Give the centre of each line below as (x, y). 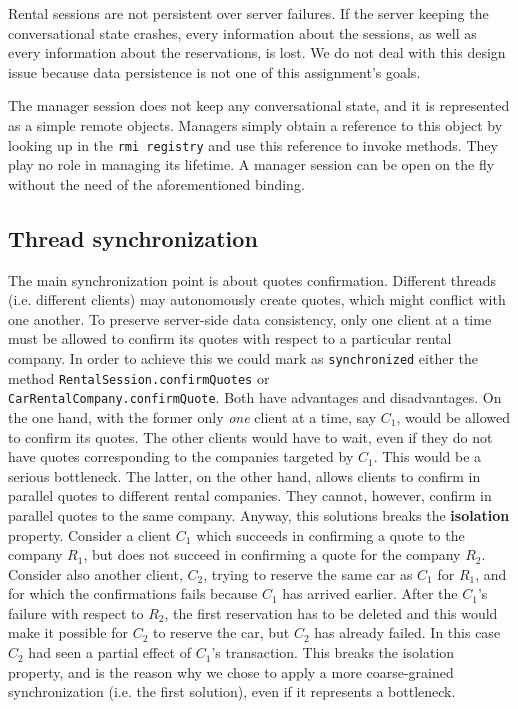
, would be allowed (453, 416)
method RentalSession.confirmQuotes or (139, 377)
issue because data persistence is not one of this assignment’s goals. (214, 71)
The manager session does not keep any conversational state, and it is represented (259, 105)
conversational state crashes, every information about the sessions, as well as (242, 32)
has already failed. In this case (407, 632)
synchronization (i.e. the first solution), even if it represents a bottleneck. (232, 691)
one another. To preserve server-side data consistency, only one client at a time (250, 318)
